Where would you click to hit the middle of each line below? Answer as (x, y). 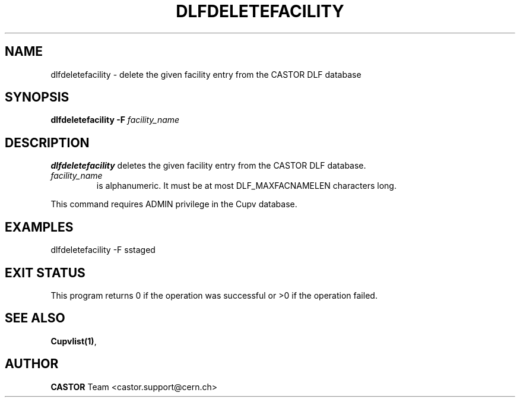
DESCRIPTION (47, 143)
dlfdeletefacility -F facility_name (115, 120)
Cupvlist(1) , (74, 341)
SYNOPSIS (37, 97)
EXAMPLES (39, 227)
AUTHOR (32, 364)
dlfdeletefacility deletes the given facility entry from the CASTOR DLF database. (208, 166)
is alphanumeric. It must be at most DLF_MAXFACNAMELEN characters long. (246, 186)
